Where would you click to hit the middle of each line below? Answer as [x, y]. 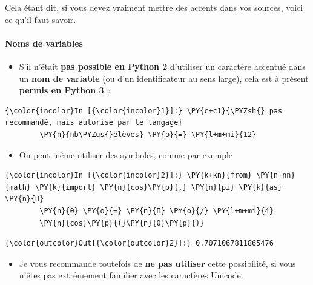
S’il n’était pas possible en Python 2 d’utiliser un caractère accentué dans [162, 66]
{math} [18, 187]
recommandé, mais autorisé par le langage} [94, 123]
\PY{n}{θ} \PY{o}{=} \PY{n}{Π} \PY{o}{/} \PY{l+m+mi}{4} [156, 211]
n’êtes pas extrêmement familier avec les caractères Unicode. [131, 275]
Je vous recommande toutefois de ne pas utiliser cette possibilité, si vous [157, 263]
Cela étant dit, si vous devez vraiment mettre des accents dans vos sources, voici [154, 7]
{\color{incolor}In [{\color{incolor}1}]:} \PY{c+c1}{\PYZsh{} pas [144, 111]
